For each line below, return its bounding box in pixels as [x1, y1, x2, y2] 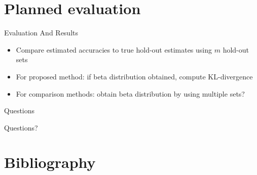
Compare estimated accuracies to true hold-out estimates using [16, 44, 212, 55]
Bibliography [4, 152, 96, 172]
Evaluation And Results [4, 27, 79, 38]
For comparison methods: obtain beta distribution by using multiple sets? [16, 88, 245, 99]
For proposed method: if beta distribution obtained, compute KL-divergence [16, 71, 253, 81]
